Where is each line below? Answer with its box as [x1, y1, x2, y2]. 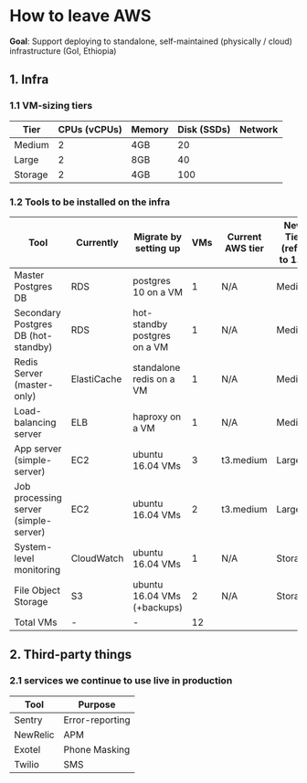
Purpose [78, 698, 116, 711]
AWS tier [224, 241, 265, 254]
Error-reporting [63, 714, 131, 726]
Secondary [14, 306, 61, 319]
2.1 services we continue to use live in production [9, 674, 233, 687]
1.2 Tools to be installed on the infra [9, 196, 171, 208]
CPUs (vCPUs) [58, 122, 123, 135]
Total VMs [14, 616, 58, 629]
